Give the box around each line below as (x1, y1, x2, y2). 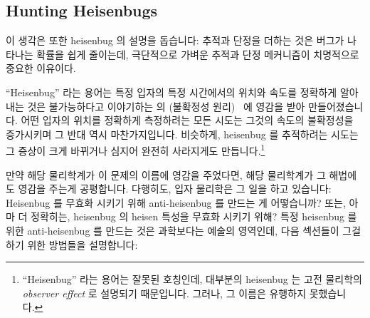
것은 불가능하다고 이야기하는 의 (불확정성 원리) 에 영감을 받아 (27, 98, 305, 113)
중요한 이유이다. (6, 61, 76, 76)
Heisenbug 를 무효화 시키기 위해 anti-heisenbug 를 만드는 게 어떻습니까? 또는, (6, 195, 346, 210)
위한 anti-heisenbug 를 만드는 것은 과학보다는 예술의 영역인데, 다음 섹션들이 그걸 (6, 222, 361, 237)
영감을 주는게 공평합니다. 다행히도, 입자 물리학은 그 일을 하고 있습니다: (18, 181, 332, 196)
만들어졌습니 (308, 98, 364, 113)
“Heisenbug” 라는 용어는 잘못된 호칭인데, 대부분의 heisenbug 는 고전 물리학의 (22, 272, 362, 287)
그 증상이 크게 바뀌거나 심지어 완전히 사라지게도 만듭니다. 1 (6, 141, 265, 158)
